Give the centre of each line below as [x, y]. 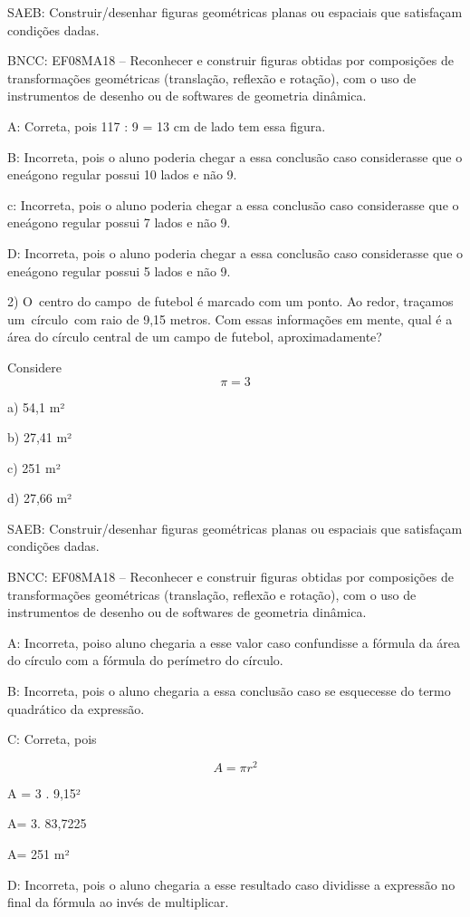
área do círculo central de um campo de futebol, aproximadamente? [195, 337]
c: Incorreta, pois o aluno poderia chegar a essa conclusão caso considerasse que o [233, 204]
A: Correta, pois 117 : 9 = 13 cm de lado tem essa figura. [167, 125]
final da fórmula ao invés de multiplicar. [118, 902]
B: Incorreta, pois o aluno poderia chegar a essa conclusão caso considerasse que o [235, 156]
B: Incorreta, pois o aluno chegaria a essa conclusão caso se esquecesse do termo [229, 691]
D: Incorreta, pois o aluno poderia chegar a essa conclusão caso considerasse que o [235, 252]
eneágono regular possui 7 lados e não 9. [119, 222]
